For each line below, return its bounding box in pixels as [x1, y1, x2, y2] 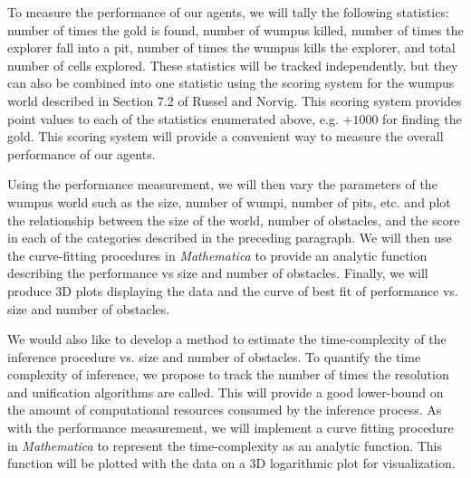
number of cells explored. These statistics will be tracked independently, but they [7, 55, 458, 74]
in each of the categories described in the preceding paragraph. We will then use [7, 228, 452, 247]
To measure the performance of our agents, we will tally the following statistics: [7, 3, 449, 21]
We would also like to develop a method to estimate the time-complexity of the [7, 330, 447, 349]
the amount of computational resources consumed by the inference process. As [7, 400, 442, 419]
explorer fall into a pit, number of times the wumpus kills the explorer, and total [7, 38, 456, 57]
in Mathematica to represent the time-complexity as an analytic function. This [7, 435, 443, 454]
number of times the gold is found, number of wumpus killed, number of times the [7, 20, 464, 39]
